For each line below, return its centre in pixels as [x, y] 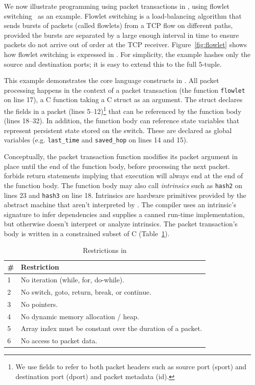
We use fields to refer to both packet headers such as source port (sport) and [131, 367]
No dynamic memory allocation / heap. [80, 316]
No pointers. [39, 304]
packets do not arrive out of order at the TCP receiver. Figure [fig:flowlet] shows [126, 44]
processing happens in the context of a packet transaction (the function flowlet [125, 90]
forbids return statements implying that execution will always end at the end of [124, 176]
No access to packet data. [59, 341]
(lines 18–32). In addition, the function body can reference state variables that [122, 121]
